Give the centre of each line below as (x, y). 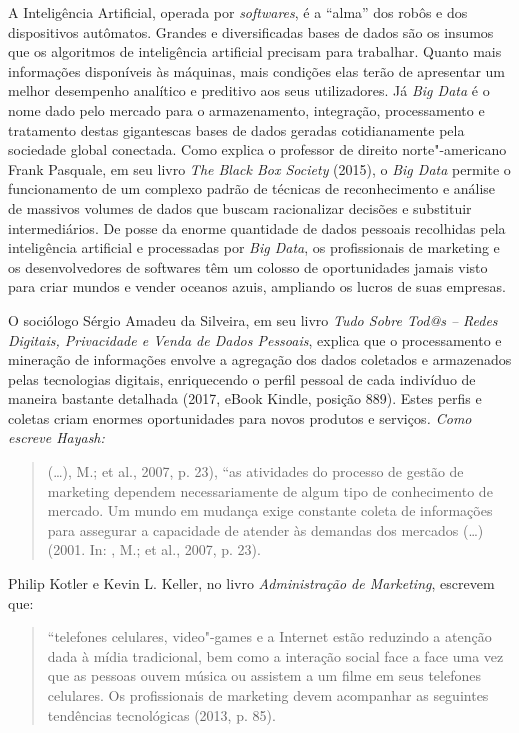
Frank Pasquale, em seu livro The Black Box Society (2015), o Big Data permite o (259, 168)
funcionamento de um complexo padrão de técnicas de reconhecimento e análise (252, 188)
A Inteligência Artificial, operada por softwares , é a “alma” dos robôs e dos (238, 12)
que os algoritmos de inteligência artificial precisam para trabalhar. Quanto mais (255, 51)
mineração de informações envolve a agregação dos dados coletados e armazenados (260, 359)
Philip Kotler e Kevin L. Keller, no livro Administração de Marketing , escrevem (251, 583)
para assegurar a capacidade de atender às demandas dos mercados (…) (265, 529)
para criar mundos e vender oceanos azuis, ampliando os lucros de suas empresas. (257, 286)
